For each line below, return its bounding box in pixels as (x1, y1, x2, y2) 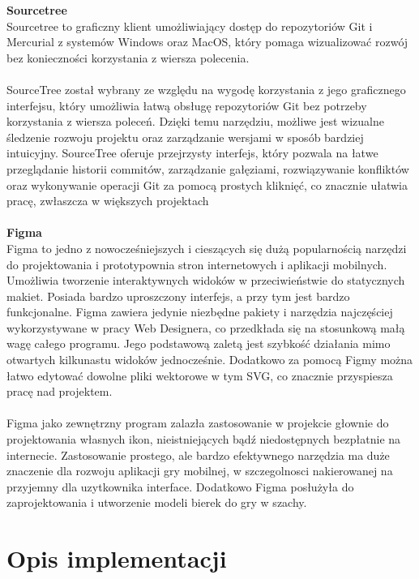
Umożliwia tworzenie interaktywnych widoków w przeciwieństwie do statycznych (6, 272, 405, 289)
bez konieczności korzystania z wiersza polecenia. (6, 49, 250, 66)
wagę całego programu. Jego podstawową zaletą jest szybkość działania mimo (6, 335, 391, 352)
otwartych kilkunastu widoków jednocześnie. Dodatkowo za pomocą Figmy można (6, 351, 413, 368)
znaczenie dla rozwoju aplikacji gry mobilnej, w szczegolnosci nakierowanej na (6, 462, 393, 479)
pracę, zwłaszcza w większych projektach (6, 192, 209, 209)
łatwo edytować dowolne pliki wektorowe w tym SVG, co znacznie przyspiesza (6, 367, 393, 384)
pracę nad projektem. (6, 383, 113, 400)
